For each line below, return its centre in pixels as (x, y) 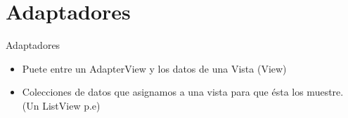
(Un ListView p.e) (61, 105)
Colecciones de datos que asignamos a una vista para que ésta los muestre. (183, 92)
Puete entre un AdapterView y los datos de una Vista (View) (154, 68)
